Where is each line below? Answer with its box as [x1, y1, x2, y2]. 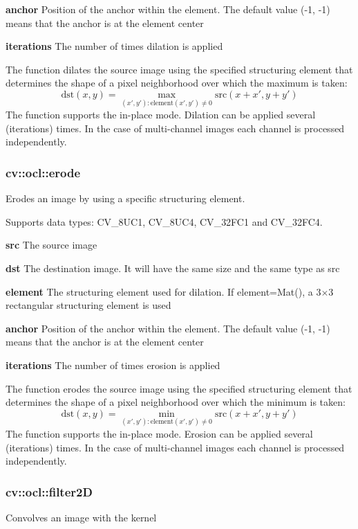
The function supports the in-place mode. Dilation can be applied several [6, 107, 316, 122]
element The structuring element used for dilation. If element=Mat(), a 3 [6, 284, 321, 298]
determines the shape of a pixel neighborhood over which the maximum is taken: [6, 75, 348, 90]
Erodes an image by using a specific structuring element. [6, 191, 245, 206]
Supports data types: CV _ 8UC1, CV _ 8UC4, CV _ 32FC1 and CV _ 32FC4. [6, 214, 323, 228]
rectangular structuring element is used [6, 298, 171, 312]
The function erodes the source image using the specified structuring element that [6, 381, 352, 395]
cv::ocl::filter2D [6, 483, 93, 500]
